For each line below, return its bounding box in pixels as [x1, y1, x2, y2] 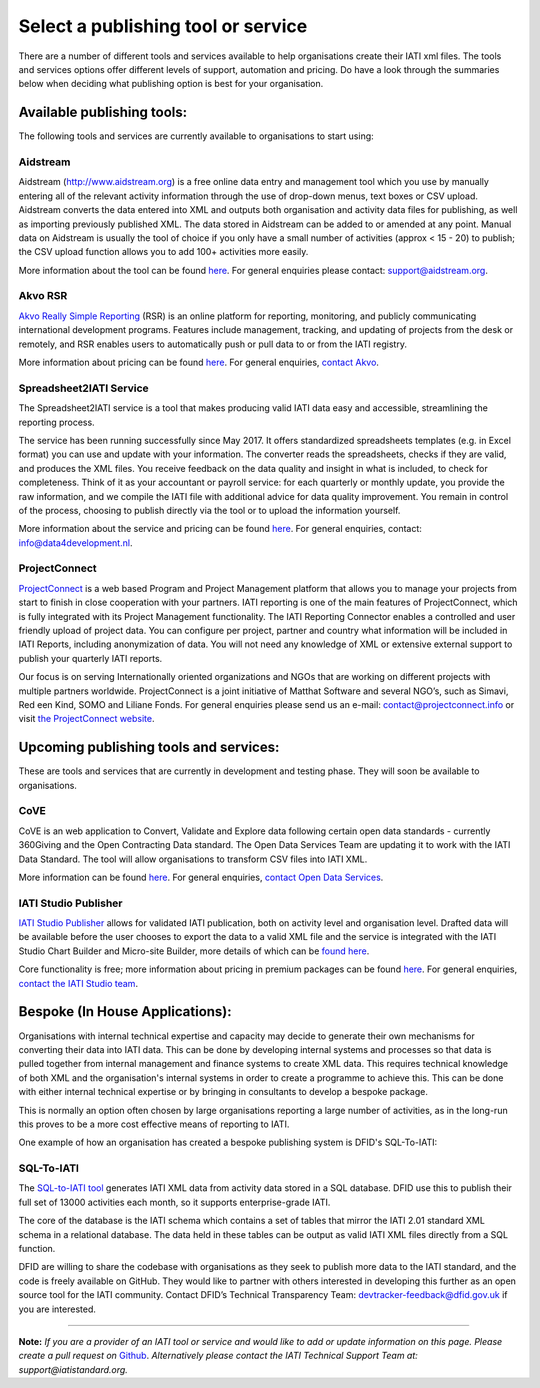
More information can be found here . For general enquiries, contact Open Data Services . [18, 871, 384, 883]
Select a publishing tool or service [18, 15, 308, 37]
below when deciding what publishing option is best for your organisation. [18, 78, 324, 90]
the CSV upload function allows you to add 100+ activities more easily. [18, 246, 309, 258]
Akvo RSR [18, 289, 68, 303]
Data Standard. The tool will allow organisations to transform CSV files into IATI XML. [18, 853, 368, 865]
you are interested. [18, 1303, 97, 1315]
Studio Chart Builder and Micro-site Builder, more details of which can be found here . [18, 945, 370, 957]
